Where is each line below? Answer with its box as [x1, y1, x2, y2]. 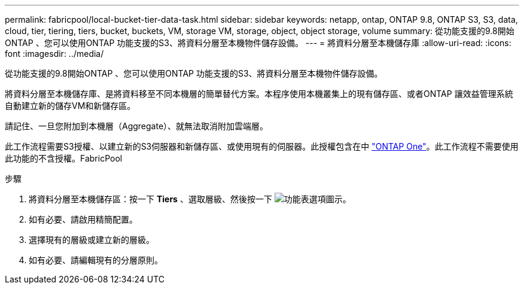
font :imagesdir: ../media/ [5, 48, 104, 59]
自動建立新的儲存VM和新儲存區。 [5, 101, 136, 111]
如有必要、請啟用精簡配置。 [29, 214, 138, 224]
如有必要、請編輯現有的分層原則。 [29, 255, 163, 265]
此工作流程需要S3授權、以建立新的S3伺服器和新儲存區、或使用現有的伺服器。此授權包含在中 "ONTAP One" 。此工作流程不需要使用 [5, 141, 519, 151]
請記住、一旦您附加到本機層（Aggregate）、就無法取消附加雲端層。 [5, 121, 269, 131]
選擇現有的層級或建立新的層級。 [29, 235, 154, 245]
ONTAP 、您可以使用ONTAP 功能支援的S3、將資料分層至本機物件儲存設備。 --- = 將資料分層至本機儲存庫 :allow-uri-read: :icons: [5, 38, 511, 48]
